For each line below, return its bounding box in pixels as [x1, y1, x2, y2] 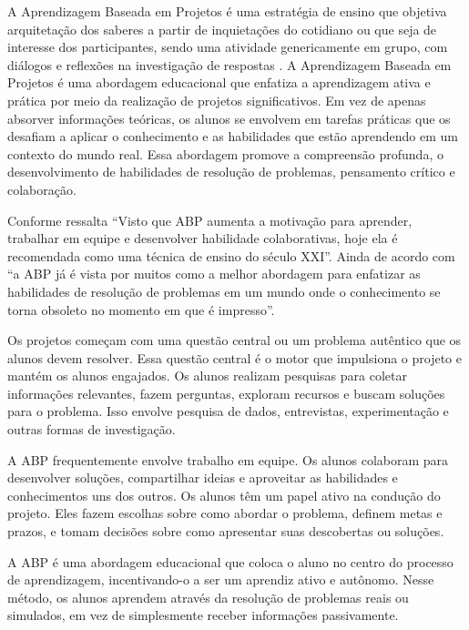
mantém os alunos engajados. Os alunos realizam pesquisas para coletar [7, 366, 407, 385]
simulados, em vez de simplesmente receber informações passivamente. [7, 605, 399, 625]
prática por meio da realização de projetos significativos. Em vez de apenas [7, 90, 426, 109]
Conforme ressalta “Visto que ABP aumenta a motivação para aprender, [7, 210, 413, 229]
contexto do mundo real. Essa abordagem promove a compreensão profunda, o [7, 144, 444, 163]
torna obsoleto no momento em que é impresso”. [7, 300, 275, 319]
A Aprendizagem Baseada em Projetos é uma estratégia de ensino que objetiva [7, 2, 447, 20]
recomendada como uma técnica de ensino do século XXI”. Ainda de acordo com [7, 246, 455, 265]
